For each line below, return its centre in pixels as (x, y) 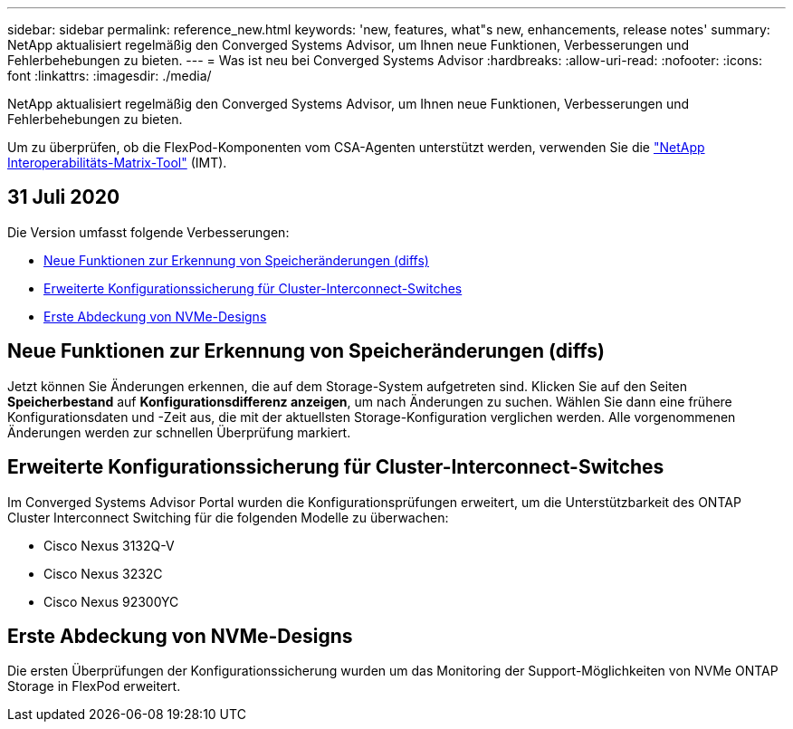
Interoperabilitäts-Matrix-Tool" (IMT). (117, 163)
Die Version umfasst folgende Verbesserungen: (148, 232)
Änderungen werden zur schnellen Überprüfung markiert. (179, 432)
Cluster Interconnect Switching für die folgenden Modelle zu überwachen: (228, 517)
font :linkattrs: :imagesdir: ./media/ (110, 76)
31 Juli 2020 (64, 197)
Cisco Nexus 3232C (103, 573)
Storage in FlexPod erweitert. (94, 686)
